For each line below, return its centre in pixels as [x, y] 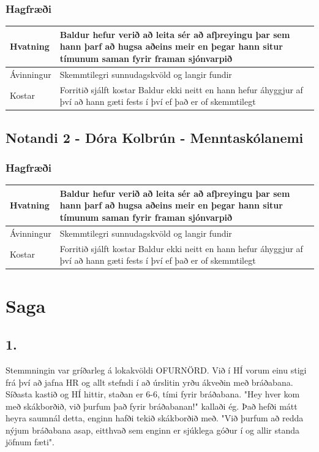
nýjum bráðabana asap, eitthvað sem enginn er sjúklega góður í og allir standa [152, 430]
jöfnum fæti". [30, 442]
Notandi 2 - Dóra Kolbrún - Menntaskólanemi [155, 137]
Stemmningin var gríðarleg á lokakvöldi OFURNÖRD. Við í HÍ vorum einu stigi [156, 370]
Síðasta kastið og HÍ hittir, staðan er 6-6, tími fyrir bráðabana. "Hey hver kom [153, 394]
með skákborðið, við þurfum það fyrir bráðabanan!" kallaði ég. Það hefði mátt [152, 406]
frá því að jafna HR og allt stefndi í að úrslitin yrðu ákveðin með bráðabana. [149, 382]
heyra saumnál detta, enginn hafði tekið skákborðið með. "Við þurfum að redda [155, 418]
